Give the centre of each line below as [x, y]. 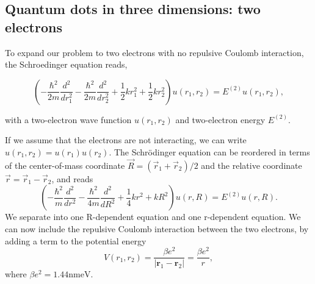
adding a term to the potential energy [76, 240]
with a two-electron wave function [68, 119]
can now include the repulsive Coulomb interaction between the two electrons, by [157, 228]
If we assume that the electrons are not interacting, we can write [126, 140]
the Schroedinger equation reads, [66, 64]
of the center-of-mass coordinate [65, 165]
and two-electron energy [220, 119]
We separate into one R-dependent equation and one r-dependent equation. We [153, 217]
